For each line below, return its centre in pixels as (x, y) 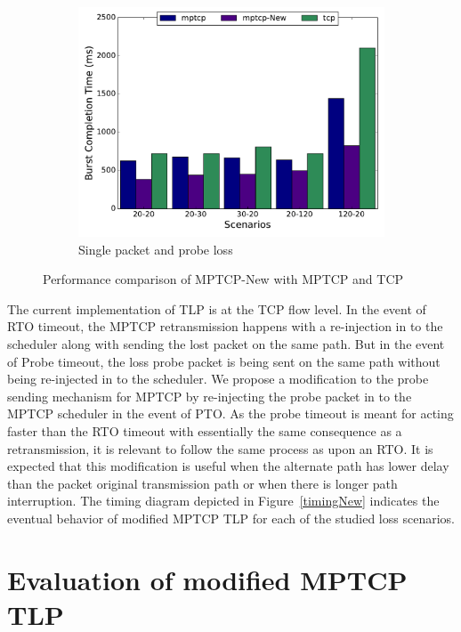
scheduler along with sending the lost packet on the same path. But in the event (226, 343)
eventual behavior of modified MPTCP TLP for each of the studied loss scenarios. (231, 518)
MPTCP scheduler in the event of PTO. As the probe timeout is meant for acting (230, 413)
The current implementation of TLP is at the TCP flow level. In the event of (217, 308)
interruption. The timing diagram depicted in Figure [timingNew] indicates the (223, 501)
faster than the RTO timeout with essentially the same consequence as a (205, 430)
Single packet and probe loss (156, 249)
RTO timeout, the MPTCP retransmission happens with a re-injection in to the (225, 326)
